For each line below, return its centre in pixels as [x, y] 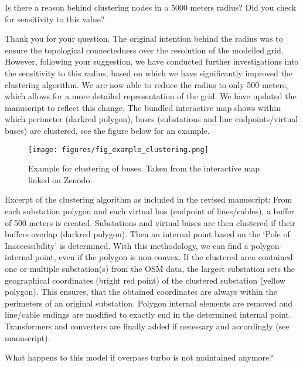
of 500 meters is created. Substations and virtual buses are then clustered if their [150, 222]
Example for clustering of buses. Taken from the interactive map [144, 168]
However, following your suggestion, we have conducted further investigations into [152, 61]
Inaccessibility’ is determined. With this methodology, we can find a [127, 245]
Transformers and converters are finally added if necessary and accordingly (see [147, 326]
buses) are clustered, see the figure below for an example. [107, 130]
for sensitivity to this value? [55, 18]
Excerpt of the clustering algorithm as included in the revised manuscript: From [149, 199]
